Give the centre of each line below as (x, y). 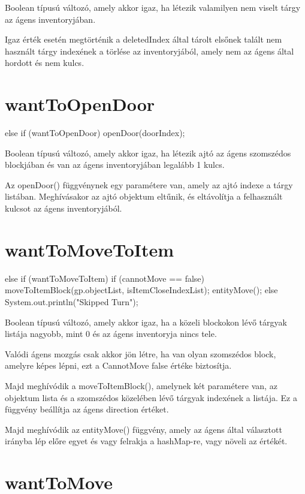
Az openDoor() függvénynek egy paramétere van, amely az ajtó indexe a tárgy (149, 184)
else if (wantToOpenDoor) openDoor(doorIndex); (95, 133)
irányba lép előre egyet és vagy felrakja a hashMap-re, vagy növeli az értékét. (146, 441)
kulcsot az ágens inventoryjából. (64, 208)
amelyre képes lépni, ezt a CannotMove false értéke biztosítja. (118, 365)
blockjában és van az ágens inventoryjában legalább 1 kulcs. (115, 165)
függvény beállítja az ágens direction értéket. (87, 409)
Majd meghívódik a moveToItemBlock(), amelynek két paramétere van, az (141, 385)
